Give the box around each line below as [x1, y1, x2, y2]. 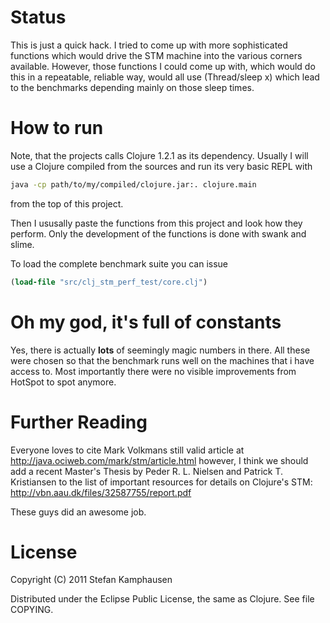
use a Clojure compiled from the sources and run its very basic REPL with [10, 160, 313, 172]
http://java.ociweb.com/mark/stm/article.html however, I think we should [10, 454, 309, 466]
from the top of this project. [10, 197, 124, 210]
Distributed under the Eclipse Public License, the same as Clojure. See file [10, 593, 315, 605]
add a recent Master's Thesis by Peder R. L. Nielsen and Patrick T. [10, 465, 284, 477]
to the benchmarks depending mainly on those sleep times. [10, 81, 255, 93]
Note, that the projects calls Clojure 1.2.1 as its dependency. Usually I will [10, 149, 309, 161]
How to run [10, 117, 104, 140]
